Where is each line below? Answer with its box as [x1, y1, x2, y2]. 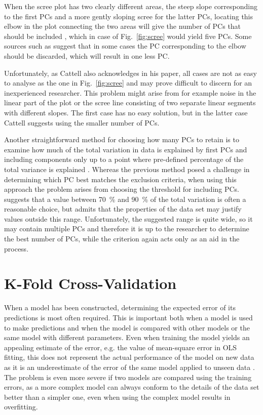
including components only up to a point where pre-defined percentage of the [4, 154, 244, 164]
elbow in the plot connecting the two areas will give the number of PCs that [4, 21, 241, 31]
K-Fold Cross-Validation [4, 273, 177, 294]
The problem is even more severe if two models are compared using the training [4, 371, 252, 382]
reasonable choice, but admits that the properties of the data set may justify [4, 203, 242, 214]
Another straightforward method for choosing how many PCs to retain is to [4, 134, 239, 145]
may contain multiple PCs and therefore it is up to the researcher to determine [4, 223, 249, 234]
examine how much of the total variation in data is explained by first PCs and [4, 144, 247, 154]
